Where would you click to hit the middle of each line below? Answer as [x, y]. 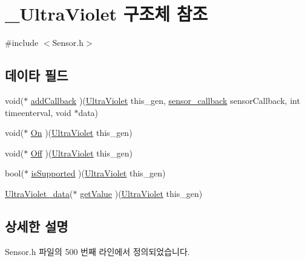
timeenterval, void [38, 112]
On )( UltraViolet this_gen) [81, 133]
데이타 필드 [37, 75]
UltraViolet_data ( [39, 193]
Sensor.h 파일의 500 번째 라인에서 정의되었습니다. [97, 251]
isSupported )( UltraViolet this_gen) [98, 173]
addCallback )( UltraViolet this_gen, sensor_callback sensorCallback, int [165, 100]
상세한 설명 [37, 226]
